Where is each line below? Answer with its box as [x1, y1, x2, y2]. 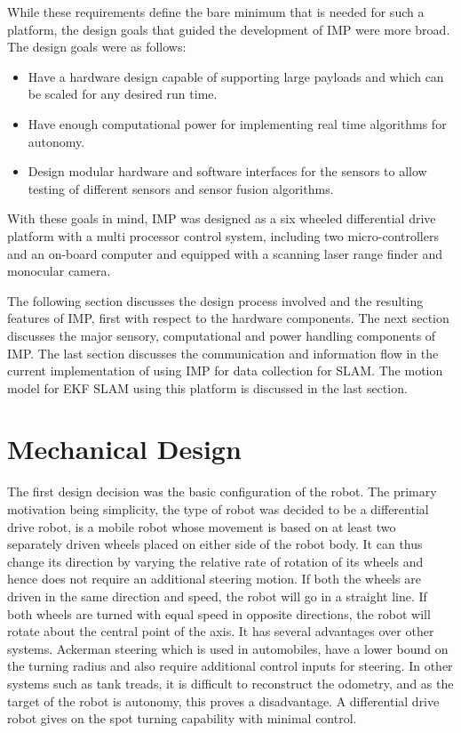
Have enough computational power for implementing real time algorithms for [28, 114, 447, 133]
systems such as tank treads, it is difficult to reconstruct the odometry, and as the [7, 673, 454, 692]
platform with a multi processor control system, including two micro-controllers [7, 226, 439, 245]
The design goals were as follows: [7, 37, 187, 56]
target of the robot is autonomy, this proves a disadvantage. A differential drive [7, 691, 440, 710]
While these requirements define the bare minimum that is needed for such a [7, 3, 425, 20]
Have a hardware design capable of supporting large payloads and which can [28, 67, 444, 85]
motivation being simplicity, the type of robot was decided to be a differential [7, 500, 429, 518]
